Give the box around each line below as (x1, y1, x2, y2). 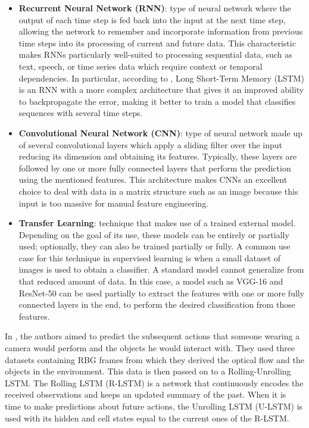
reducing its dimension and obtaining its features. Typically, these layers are (18, 150, 297, 163)
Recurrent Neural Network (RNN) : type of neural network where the (18, 2, 291, 14)
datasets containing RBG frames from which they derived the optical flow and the (5, 353, 304, 365)
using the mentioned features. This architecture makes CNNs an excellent (18, 173, 288, 186)
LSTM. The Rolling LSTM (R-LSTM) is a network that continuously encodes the (5, 376, 304, 389)
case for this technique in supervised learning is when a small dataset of (18, 251, 281, 264)
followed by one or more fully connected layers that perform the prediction (18, 161, 291, 174)
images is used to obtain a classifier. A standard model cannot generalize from (18, 263, 304, 276)
